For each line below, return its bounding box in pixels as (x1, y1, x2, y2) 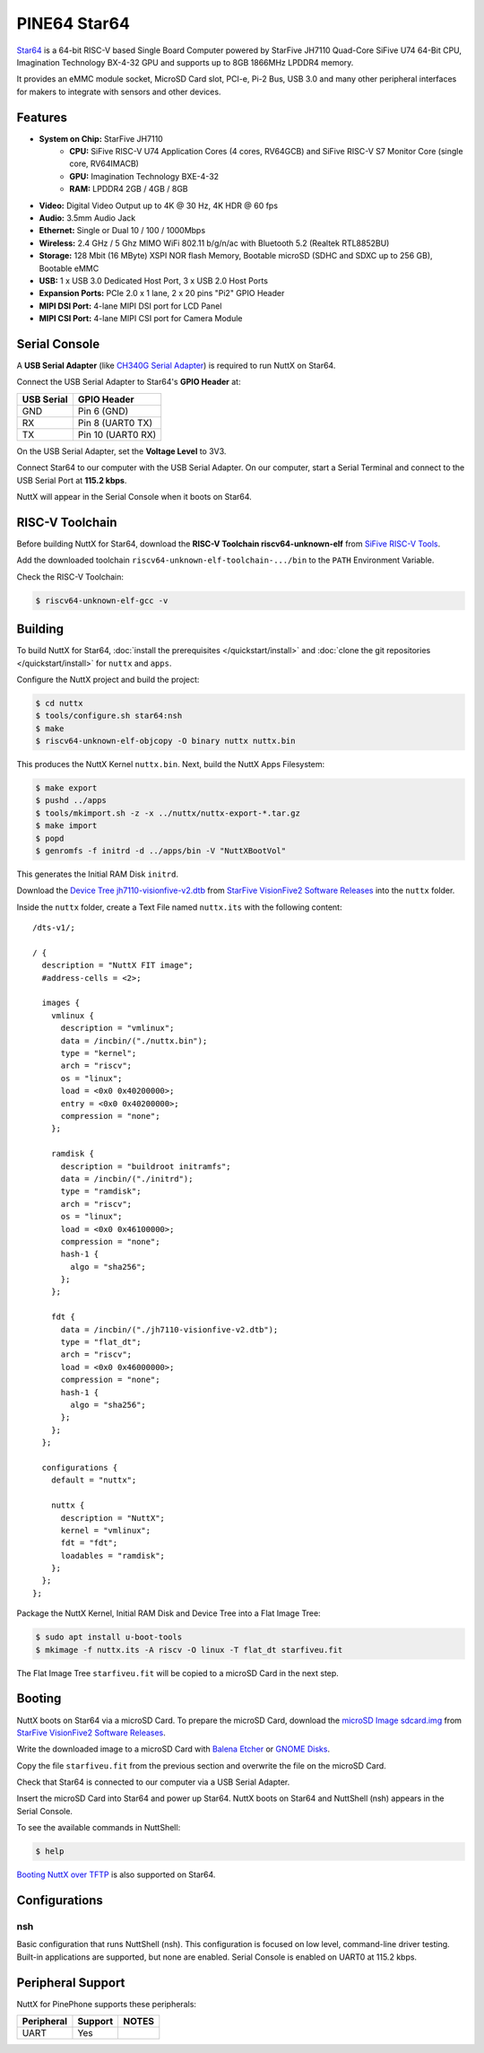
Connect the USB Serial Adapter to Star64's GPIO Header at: (16, 377, 241, 388)
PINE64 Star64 (16, 13, 130, 33)
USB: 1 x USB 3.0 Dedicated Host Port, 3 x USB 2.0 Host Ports (39, 275, 269, 286)
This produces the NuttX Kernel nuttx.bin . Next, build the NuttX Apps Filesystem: (16, 759, 325, 770)
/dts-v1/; (32, 922, 75, 933)
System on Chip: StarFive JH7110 (39, 133, 163, 144)
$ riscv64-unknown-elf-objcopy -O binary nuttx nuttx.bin (35, 736, 296, 747)
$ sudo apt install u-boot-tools (35, 1632, 183, 1642)
